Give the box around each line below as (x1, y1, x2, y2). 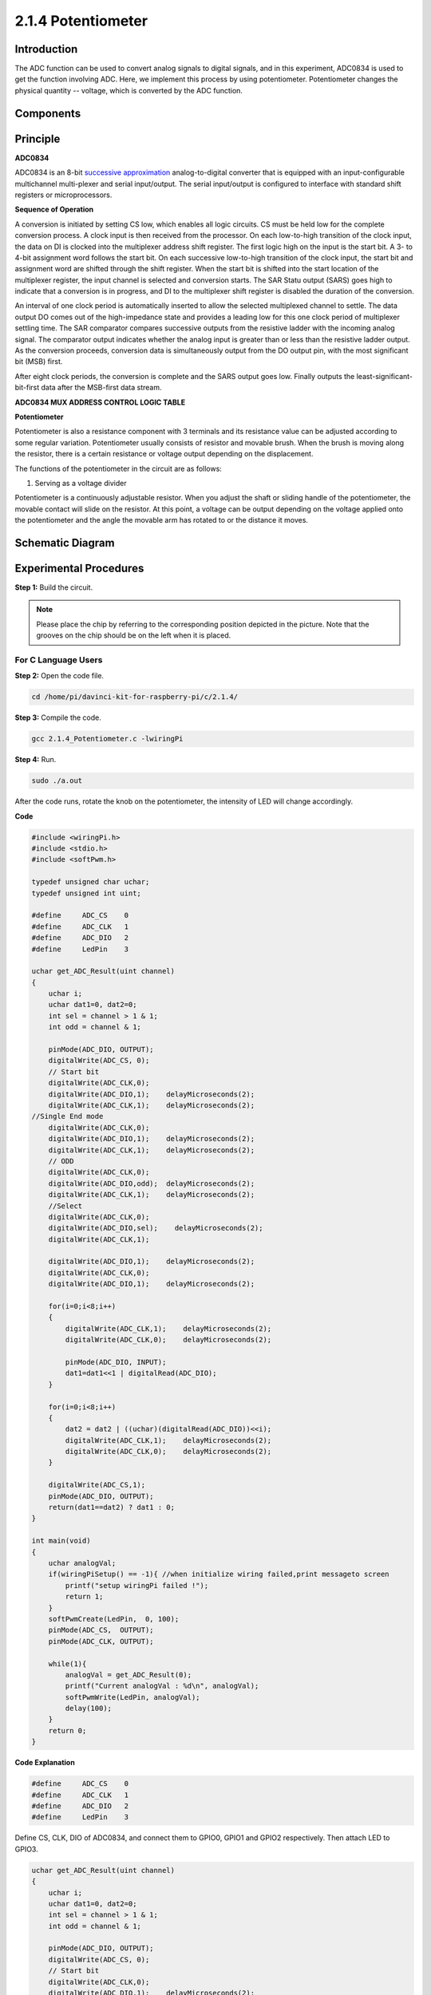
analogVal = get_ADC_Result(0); (65, 1670, 192, 1679)
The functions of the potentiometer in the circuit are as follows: (14, 464, 223, 473)
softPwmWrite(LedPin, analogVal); (65, 1693, 200, 1701)
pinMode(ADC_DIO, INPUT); (65, 1357, 167, 1366)
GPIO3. (14, 1844, 39, 1854)
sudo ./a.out (31, 776, 83, 785)
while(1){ (48, 1659, 87, 1668)
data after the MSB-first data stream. (41, 383, 162, 393)
